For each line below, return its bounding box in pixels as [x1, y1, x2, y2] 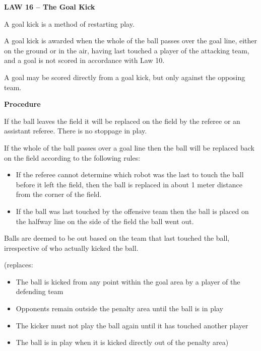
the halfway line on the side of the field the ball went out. [16, 216, 194, 226]
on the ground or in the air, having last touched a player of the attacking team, [4, 45, 249, 55]
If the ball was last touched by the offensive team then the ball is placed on [16, 205, 249, 216]
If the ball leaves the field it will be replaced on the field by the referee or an [4, 115, 240, 126]
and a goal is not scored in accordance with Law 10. [4, 55, 165, 65]
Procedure [4, 99, 41, 109]
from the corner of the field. [16, 189, 102, 199]
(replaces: [4, 259, 33, 270]
